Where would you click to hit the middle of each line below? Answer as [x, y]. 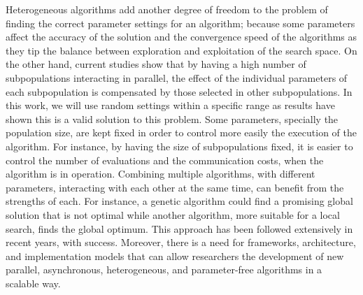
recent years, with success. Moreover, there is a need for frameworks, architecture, [181, 242]
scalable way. [33, 283]
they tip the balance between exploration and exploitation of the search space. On [181, 50]
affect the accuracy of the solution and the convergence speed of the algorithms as [181, 37]
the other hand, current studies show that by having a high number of [156, 64]
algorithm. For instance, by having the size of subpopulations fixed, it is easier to [179, 146]
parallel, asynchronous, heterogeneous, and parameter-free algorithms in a [164, 269]
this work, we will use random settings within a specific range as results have [170, 105]
